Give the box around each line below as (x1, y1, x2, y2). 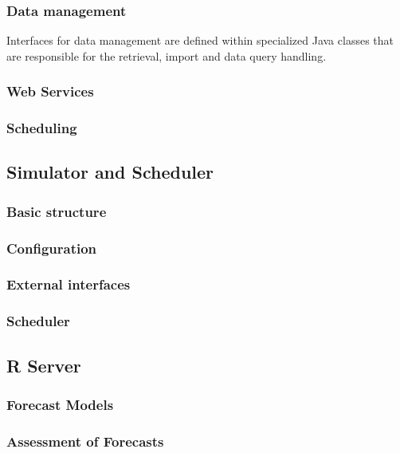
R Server (6, 353, 81, 377)
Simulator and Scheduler (6, 160, 214, 184)
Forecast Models (6, 394, 114, 414)
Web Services (6, 81, 94, 101)
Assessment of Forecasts (6, 431, 164, 451)
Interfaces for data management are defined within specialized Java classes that (6, 32, 394, 49)
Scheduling (6, 118, 77, 138)
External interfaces (6, 274, 131, 294)
